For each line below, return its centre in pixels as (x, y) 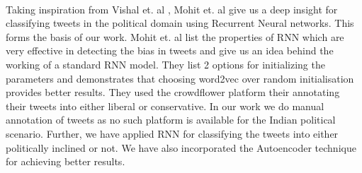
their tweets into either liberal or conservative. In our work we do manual (165, 106)
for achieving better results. (66, 161)
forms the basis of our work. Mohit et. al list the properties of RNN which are (175, 36)
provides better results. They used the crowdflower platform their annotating (173, 92)
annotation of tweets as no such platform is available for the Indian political (171, 120)
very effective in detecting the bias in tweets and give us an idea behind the (170, 50)
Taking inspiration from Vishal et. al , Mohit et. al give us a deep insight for (172, 9)
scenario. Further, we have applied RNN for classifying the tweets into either (172, 133)
